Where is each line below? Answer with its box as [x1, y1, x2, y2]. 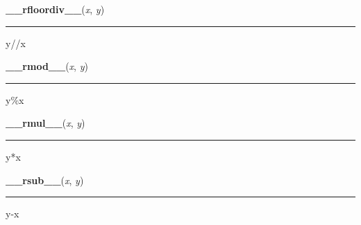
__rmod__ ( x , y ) [6, 59, 88, 73]
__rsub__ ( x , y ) [6, 172, 84, 187]
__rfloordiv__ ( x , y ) [6, 2, 105, 16]
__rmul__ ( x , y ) [6, 116, 85, 130]
